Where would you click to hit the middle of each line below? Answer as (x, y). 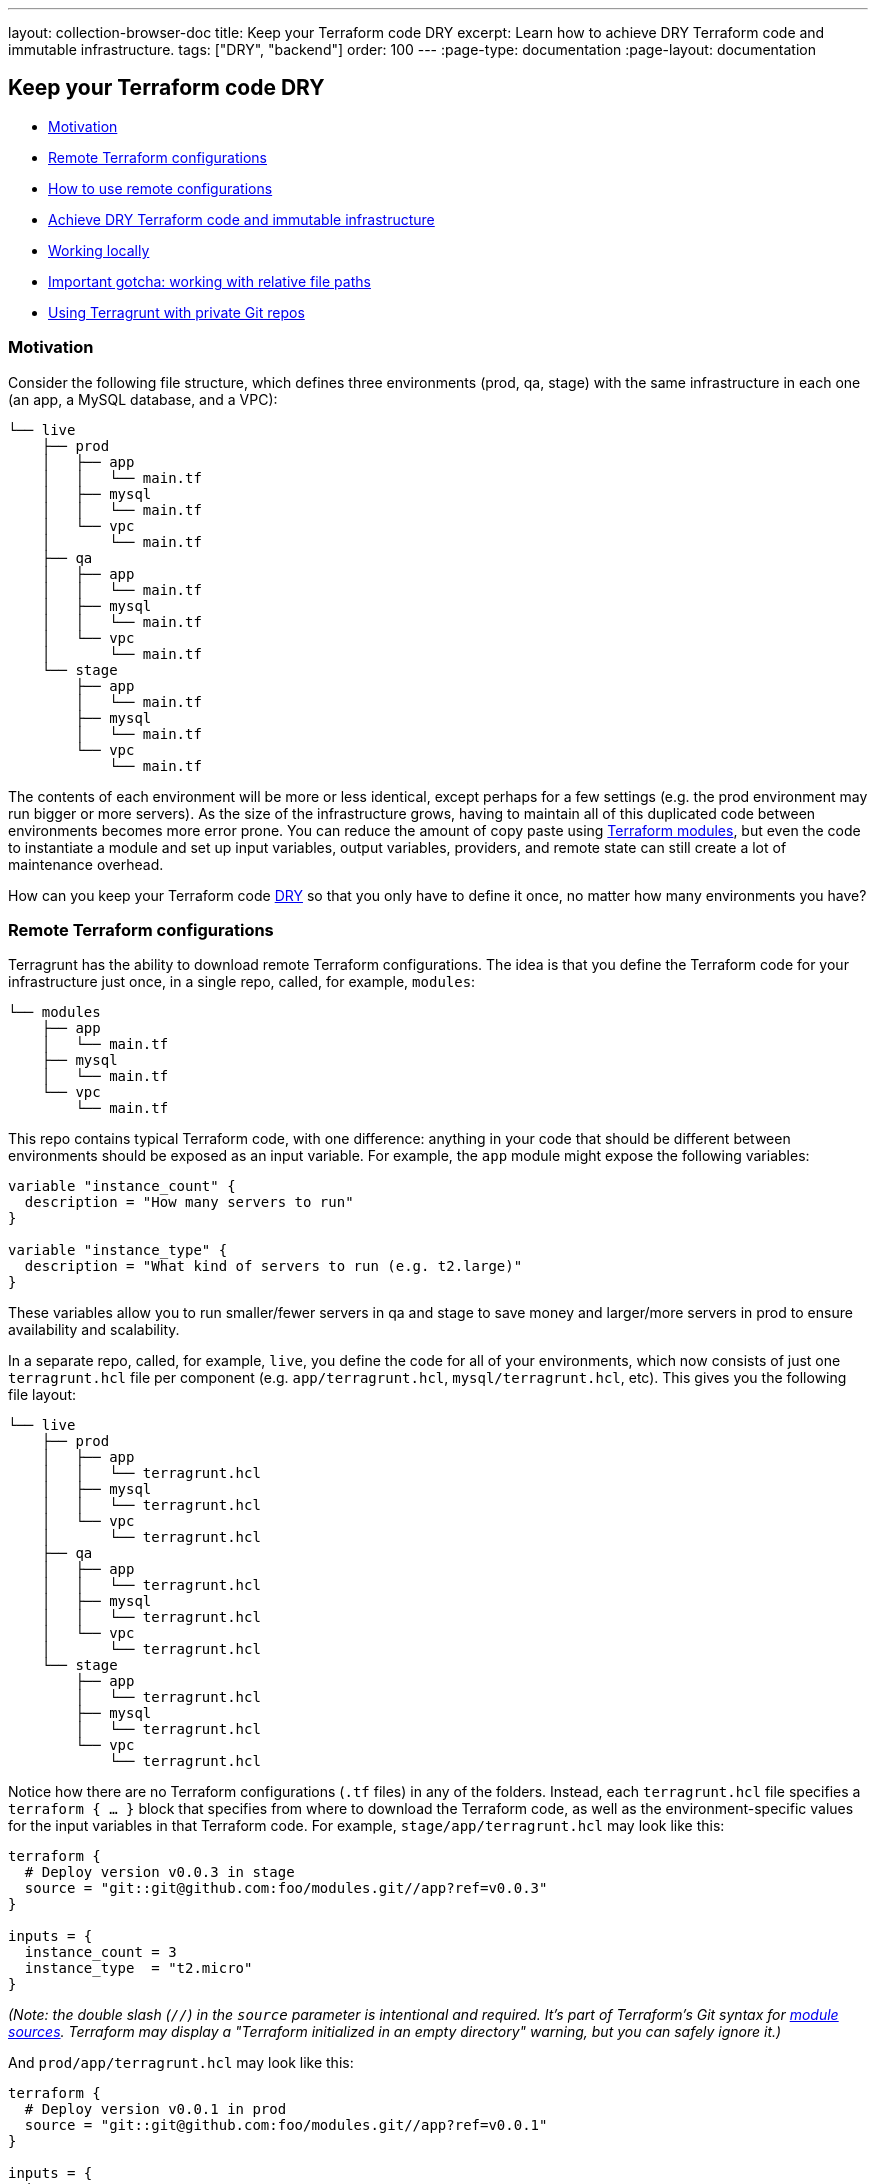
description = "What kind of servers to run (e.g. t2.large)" (273, 1266)
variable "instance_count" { (122, 1186)
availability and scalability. (94, 1330)
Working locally (99, 250)
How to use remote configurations (160, 188)
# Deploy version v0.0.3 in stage (159, 1872)
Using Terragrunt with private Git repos (176, 312)
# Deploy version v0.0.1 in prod (155, 2109)
